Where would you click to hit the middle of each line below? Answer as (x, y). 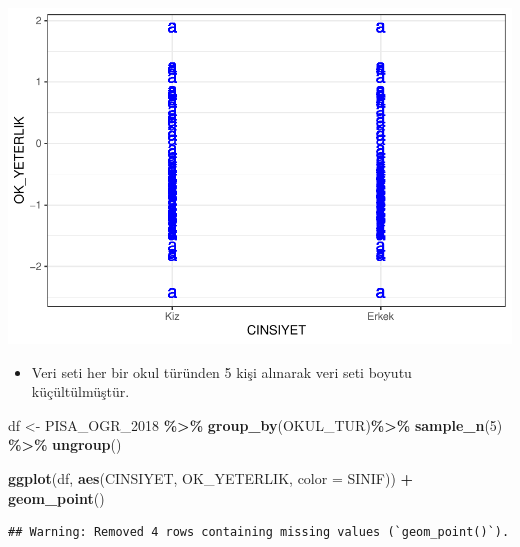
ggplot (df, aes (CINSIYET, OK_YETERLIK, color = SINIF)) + (211, 477)
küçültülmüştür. (80, 391)
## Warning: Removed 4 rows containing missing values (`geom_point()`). (259, 532)
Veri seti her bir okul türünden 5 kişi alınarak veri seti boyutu (221, 371)
